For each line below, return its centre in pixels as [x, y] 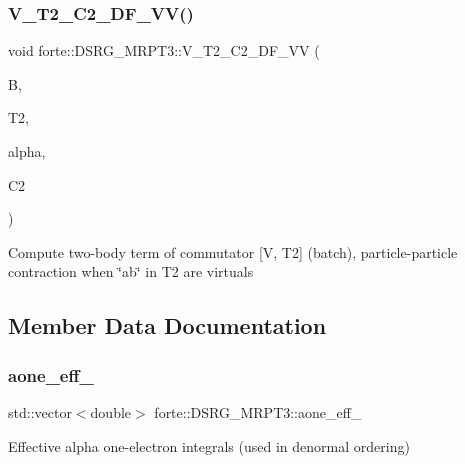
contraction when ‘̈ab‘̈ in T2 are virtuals [131, 271]
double [111, 411]
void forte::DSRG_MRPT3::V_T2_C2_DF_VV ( [164, 50]
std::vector [40, 411]
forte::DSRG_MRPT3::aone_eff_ [258, 411]
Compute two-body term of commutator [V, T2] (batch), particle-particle [233, 251]
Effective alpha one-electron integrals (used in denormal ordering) [209, 445]
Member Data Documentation [167, 325]
